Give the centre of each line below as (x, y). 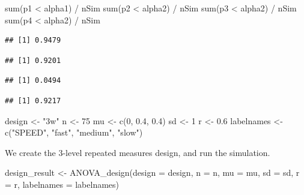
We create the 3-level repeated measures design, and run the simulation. (138, 152)
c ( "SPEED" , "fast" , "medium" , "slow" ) (74, 132)
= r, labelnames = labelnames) (62, 184)
